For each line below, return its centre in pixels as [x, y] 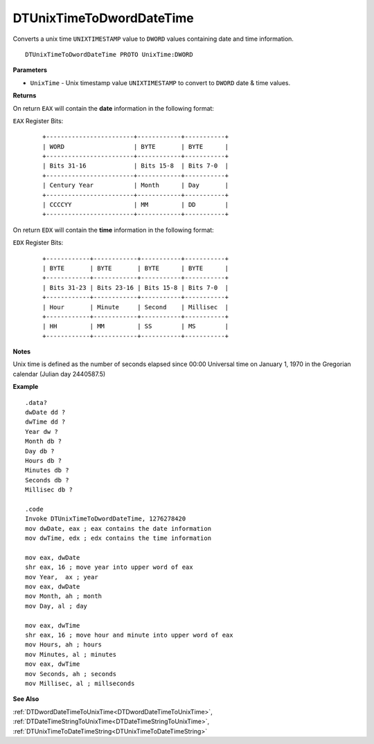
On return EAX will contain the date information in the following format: [114, 108]
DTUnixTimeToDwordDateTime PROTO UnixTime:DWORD [109, 54]
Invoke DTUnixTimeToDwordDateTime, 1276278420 [106, 519]
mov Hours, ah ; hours [64, 645]
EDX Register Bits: [38, 243]
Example [26, 387]
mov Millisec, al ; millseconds [80, 683]
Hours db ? [44, 461]
